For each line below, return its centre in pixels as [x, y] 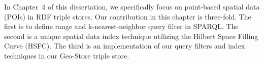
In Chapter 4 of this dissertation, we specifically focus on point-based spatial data [132, 6]
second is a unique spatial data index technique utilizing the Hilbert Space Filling [131, 36]
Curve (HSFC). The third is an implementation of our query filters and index [125, 46]
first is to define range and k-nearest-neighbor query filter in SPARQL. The [121, 26]
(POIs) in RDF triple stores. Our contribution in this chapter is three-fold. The [128, 16]
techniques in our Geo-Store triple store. [67, 55]
